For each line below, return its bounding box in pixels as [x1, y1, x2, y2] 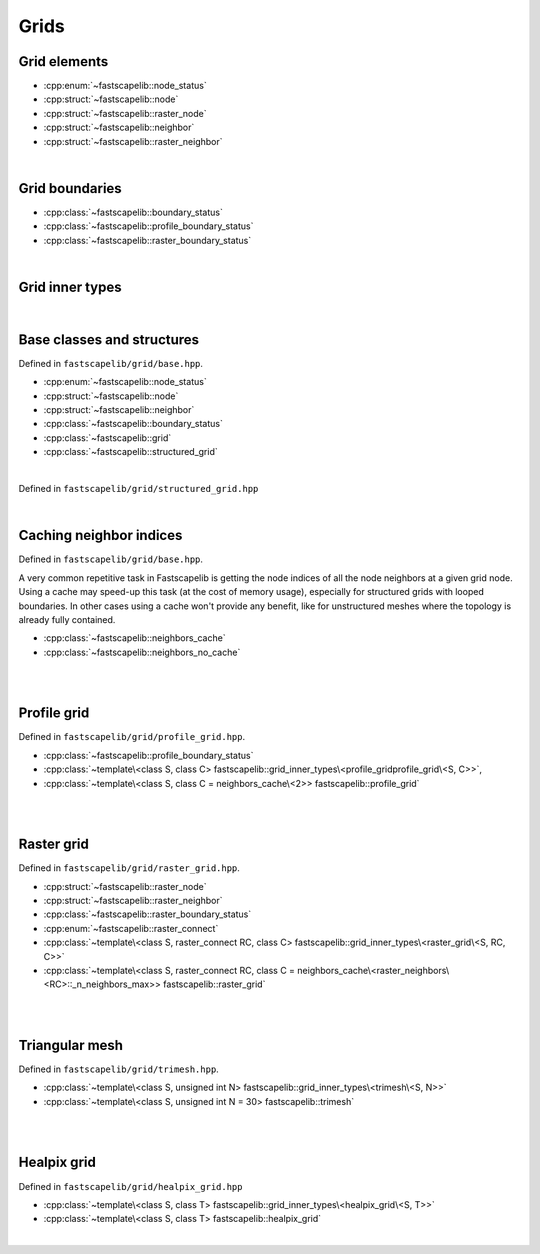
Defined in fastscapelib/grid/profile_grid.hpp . [18, 731, 246, 743]
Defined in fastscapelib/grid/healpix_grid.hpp [18, 1180, 243, 1192]
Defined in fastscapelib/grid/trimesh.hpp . [18, 1063, 219, 1075]
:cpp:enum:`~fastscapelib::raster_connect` [43, 922, 219, 934]
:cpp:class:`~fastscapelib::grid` [43, 431, 172, 444]
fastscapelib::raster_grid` [163, 978, 266, 990]
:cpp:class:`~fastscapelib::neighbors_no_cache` [43, 646, 241, 658]
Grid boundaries [18, 180, 122, 197]
